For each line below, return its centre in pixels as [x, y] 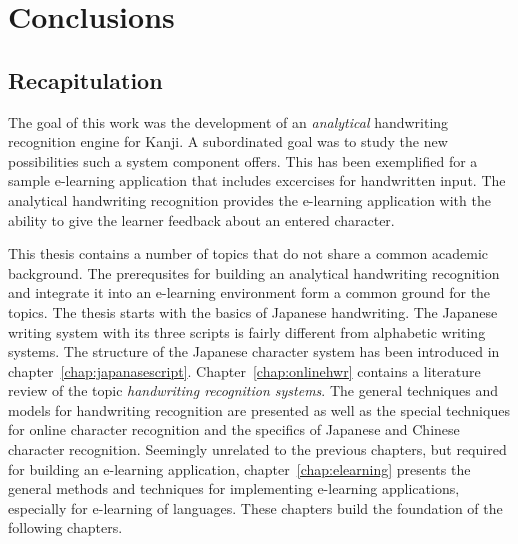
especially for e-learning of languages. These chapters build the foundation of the [255, 507]
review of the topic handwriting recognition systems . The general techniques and [253, 390]
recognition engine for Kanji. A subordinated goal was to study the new [228, 141]
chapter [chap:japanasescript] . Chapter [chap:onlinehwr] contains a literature [244, 370]
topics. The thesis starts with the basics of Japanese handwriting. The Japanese [253, 311]
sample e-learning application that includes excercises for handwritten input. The [257, 180]
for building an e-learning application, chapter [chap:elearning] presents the [239, 468]
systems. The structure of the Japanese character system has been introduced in [254, 351]
